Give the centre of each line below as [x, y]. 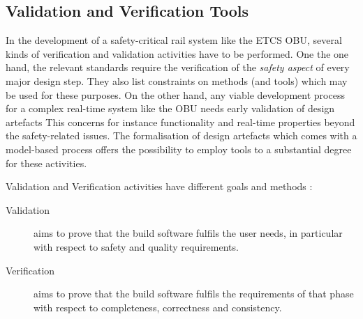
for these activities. [46, 163]
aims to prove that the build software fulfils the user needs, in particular [188, 233]
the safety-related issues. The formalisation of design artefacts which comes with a [181, 135]
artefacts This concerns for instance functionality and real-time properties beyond [180, 122]
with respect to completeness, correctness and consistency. [158, 307]
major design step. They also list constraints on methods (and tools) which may [177, 80]
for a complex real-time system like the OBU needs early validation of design [170, 108]
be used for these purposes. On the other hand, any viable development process [175, 94]
